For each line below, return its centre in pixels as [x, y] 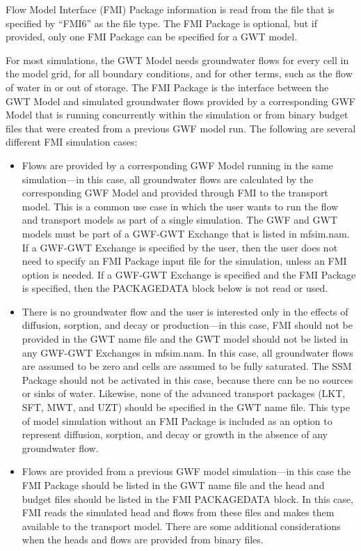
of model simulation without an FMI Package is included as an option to [177, 420]
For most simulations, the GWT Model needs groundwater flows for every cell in [177, 60]
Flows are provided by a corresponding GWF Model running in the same [177, 165]
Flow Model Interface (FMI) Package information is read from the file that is [170, 9]
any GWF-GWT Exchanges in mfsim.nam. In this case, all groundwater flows [187, 352]
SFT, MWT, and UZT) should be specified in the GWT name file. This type [186, 407]
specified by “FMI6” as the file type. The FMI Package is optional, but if [162, 23]
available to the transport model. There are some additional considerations [181, 526]
